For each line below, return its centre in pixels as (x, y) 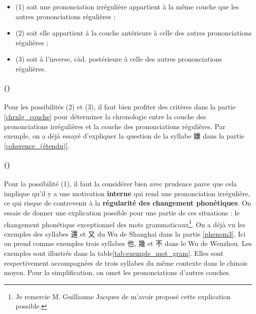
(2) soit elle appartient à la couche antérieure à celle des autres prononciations (133, 33)
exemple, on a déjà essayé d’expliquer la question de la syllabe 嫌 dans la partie (124, 136)
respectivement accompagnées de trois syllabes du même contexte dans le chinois (126, 262)
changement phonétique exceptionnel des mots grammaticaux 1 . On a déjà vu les (125, 223)
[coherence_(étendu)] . (37, 145)
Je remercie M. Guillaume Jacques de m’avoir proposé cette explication (123, 296)
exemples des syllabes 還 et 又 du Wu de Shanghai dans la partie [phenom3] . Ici (125, 233)
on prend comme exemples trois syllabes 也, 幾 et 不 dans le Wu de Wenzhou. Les (128, 243)
